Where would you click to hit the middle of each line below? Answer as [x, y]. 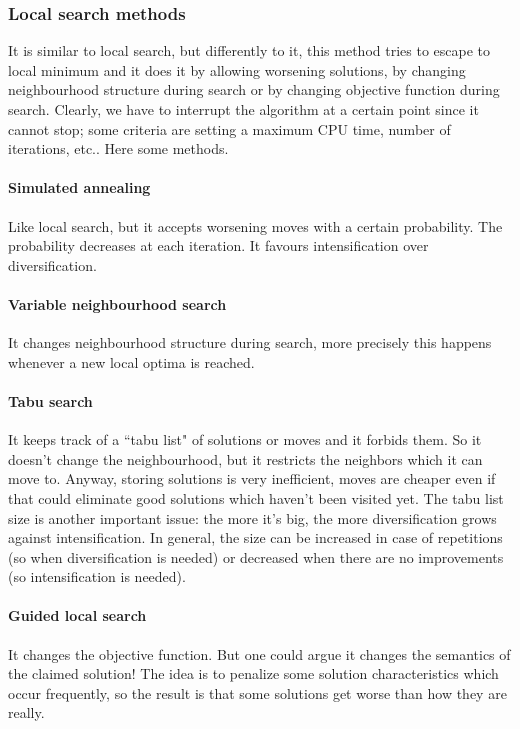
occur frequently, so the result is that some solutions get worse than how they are [257, 692]
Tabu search [50, 400]
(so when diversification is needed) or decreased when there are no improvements [256, 556]
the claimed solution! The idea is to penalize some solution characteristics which [253, 673]
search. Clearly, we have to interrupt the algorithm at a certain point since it [243, 109]
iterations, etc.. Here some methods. [118, 148]
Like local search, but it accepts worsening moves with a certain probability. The [255, 225]
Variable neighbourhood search [117, 303]
